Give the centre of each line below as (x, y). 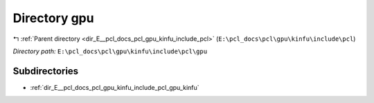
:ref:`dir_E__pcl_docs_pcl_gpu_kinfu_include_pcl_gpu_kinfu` (115, 87)
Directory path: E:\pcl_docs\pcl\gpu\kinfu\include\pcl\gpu (110, 51)
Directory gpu (53, 18)
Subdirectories (46, 71)
